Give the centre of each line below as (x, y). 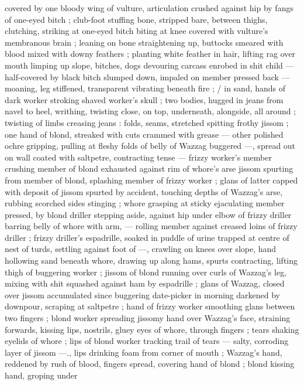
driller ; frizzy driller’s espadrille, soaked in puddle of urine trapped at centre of (147, 237)
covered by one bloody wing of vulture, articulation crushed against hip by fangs (149, 8)
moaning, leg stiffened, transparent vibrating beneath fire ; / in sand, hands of (145, 88)
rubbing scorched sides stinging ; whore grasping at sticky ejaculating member (145, 203)
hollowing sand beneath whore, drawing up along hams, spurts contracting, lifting (151, 260)
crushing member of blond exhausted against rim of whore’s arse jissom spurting (149, 168)
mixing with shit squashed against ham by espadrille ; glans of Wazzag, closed (145, 283)
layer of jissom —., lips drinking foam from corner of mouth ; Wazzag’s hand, (144, 352)
